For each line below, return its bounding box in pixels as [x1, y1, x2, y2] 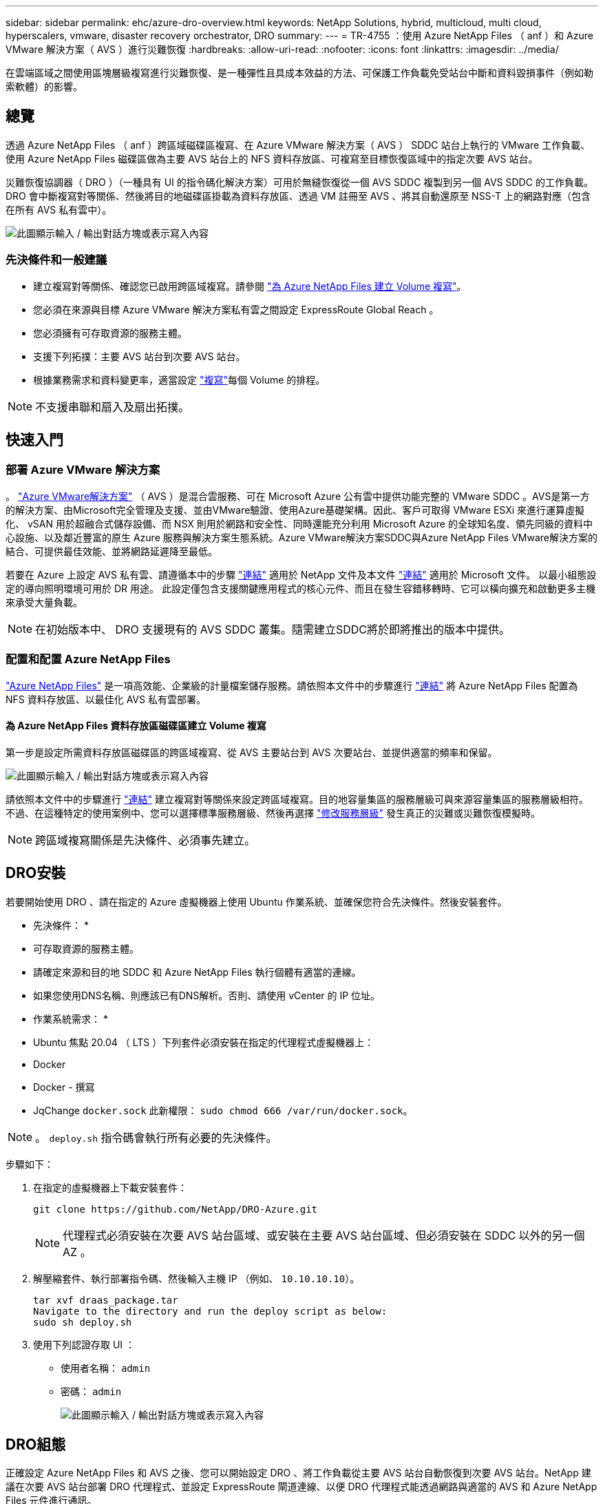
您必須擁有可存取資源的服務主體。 [33, 326, 187, 339]
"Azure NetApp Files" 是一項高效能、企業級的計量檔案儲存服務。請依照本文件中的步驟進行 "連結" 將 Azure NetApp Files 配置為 [6, 679, 578, 691]
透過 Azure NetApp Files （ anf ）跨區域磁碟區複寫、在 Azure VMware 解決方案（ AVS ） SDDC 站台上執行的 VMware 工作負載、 [6, 138, 591, 151]
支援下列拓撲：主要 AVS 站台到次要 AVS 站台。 [33, 350, 246, 362]
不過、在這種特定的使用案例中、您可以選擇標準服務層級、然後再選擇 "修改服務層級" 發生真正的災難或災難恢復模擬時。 [6, 806, 540, 819]
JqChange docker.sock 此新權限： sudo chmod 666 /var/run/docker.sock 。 [33, 1104, 413, 1116]
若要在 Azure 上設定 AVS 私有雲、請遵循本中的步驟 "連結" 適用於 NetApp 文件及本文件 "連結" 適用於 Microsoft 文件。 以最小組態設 [6, 568, 597, 581]
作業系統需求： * [33, 1012, 108, 1025]
